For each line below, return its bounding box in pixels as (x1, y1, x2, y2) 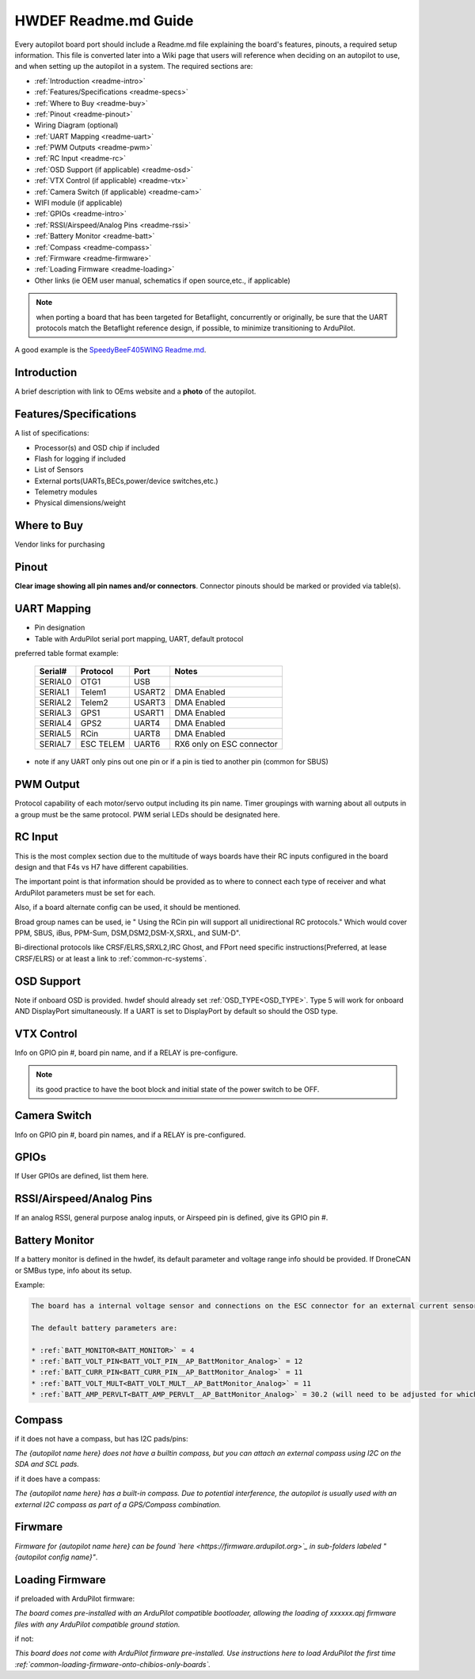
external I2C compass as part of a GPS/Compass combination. (14, 1499, 222, 1509)
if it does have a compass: (14, 1474, 101, 1483)
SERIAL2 (39, 697, 72, 708)
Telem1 (80, 687, 107, 698)
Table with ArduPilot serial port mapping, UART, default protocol (34, 634, 244, 643)
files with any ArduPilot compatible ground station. (14, 1620, 180, 1629)
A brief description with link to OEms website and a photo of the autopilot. (14, 386, 256, 396)
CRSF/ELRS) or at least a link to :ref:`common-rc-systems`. (14, 954, 207, 963)
